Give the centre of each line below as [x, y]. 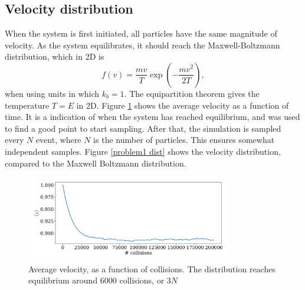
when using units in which [52, 93]
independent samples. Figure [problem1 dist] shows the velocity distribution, [143, 151]
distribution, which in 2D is [55, 56]
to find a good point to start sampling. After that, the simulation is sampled [143, 128]
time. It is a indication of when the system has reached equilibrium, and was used [152, 117]
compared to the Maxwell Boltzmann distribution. [96, 163]
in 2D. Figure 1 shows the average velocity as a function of [183, 105]
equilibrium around [63, 280]
